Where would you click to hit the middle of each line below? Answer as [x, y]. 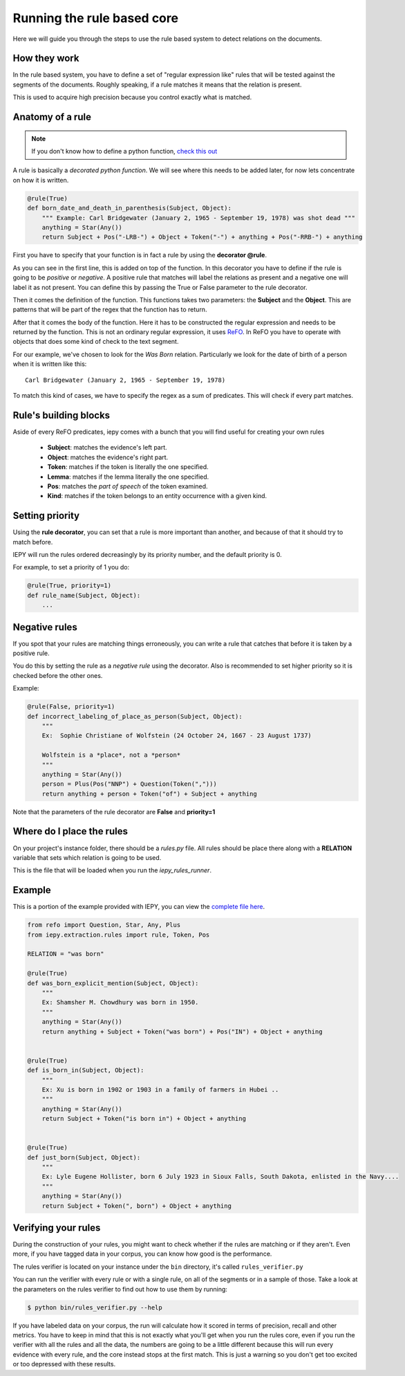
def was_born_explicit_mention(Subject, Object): [113, 983]
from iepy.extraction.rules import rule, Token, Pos [119, 935]
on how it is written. [41, 180]
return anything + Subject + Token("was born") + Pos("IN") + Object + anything [182, 1031]
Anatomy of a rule [52, 117]
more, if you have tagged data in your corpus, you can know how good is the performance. [142, 1254]
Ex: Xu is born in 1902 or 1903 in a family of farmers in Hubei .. [160, 1089]
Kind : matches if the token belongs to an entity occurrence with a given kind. [157, 496]
